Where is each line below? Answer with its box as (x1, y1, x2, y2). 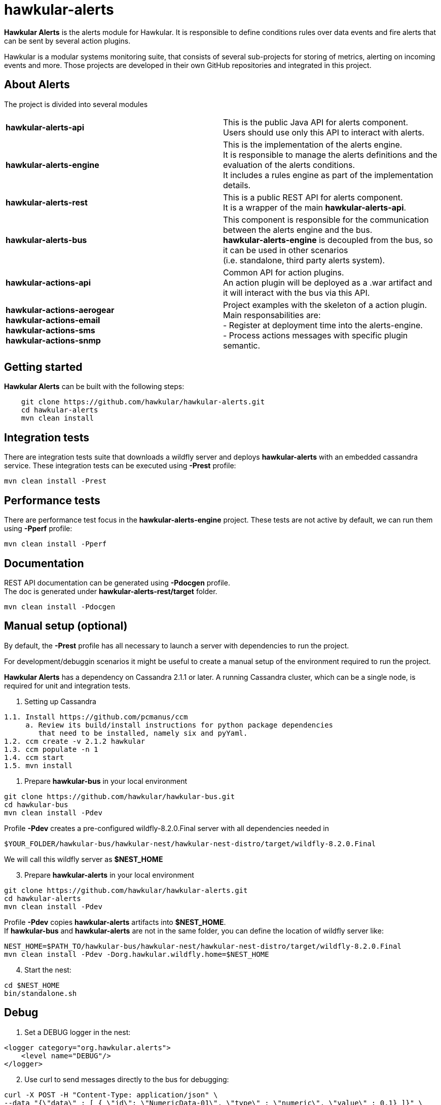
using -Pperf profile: (4, 524, 72, 533)
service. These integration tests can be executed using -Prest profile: (4, 461, 236, 470)
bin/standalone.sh (4, 989, 77, 997)
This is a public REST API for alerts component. (223, 192, 403, 202)
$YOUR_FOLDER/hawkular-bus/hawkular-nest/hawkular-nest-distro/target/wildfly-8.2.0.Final (4, 839, 376, 848)
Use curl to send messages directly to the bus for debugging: (24, 1075, 229, 1084)
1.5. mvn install (4, 761, 72, 770)
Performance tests (4, 494, 100, 507)
